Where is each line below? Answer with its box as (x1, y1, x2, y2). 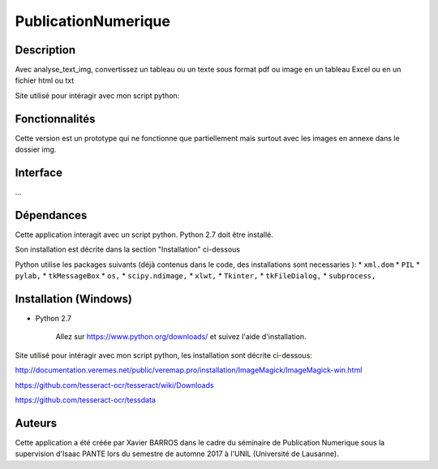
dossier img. (15, 144, 57, 154)
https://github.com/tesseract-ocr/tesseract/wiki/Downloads (15, 380, 214, 389)
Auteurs (15, 416, 58, 430)
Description (15, 43, 76, 57)
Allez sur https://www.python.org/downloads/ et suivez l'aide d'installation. (55, 332, 307, 342)
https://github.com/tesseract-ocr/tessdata (15, 394, 156, 405)
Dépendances (15, 208, 88, 222)
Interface (15, 166, 62, 179)
